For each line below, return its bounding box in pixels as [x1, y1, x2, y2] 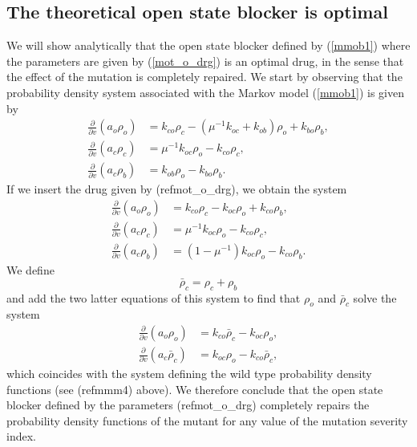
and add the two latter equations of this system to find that [6, 289, 301, 306]
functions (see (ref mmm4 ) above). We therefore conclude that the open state [6, 380, 383, 397]
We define [6, 261, 55, 278]
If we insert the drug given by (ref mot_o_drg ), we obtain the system [6, 181, 347, 197]
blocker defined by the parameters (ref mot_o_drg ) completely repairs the [6, 396, 370, 413]
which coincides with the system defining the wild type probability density [6, 365, 372, 382]
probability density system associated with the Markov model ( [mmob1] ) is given [6, 83, 404, 100]
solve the [353, 289, 397, 306]
